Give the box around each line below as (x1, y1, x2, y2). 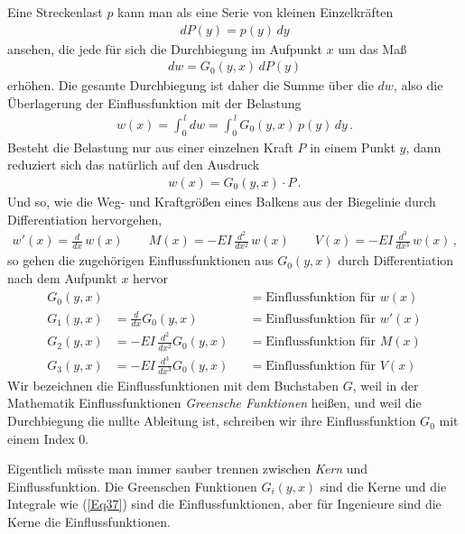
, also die (393, 76, 443, 95)
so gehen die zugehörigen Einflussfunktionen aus (7, 251, 274, 270)
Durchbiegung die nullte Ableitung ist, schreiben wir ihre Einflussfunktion (7, 411, 416, 430)
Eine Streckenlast (7, 3, 103, 21)
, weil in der (352, 375, 419, 394)
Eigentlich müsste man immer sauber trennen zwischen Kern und (7, 459, 368, 478)
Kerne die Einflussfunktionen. (7, 512, 171, 531)
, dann (405, 137, 442, 156)
